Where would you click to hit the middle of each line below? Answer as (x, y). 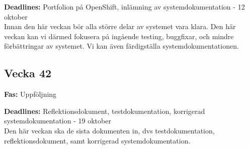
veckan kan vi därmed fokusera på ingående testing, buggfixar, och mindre (119, 36)
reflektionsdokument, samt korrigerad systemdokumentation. (97, 140)
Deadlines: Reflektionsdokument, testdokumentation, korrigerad (105, 111)
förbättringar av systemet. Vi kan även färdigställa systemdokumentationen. (121, 46)
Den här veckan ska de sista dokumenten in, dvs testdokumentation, (109, 130)
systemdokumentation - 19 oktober (58, 121)
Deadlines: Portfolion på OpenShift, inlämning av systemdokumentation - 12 (124, 7)
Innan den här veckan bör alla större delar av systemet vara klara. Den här (120, 26)
